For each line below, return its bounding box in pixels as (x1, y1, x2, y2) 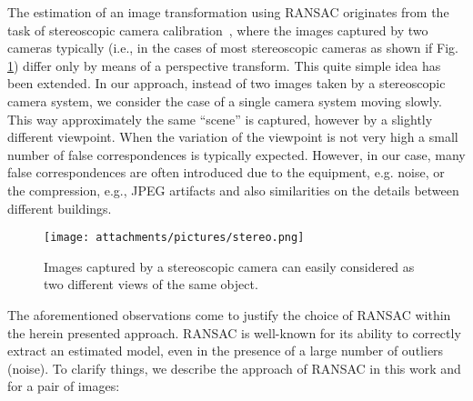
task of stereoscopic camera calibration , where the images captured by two (7, 20, 428, 39)
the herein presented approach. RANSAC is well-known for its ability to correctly (7, 323, 461, 342)
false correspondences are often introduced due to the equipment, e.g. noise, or (7, 163, 445, 182)
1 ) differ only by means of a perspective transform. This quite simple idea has (7, 55, 441, 75)
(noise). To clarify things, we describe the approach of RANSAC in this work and (7, 358, 461, 377)
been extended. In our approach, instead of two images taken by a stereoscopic (7, 74, 446, 93)
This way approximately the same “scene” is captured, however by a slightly (7, 109, 433, 128)
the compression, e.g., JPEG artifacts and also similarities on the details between (7, 180, 459, 199)
